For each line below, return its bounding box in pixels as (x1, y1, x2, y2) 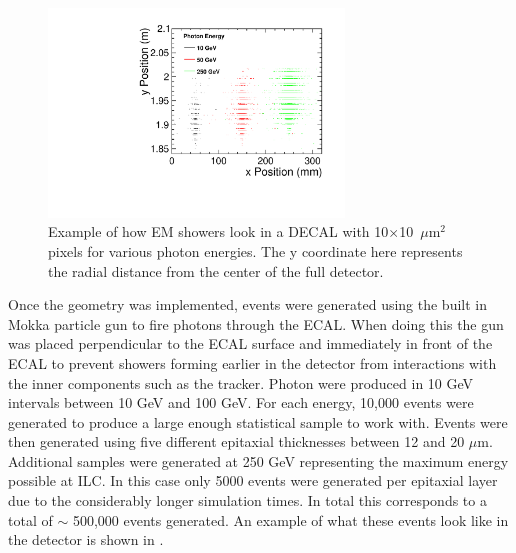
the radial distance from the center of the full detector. (48, 260, 384, 281)
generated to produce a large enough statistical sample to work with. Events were (8, 411, 508, 432)
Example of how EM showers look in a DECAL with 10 (48, 221, 389, 242)
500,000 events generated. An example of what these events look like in (72, 509, 509, 530)
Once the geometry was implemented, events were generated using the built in (8, 294, 488, 315)
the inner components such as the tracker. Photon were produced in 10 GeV (8, 372, 474, 393)
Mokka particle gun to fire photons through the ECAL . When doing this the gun (8, 313, 504, 334)
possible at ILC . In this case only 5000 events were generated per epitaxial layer (8, 470, 498, 491)
